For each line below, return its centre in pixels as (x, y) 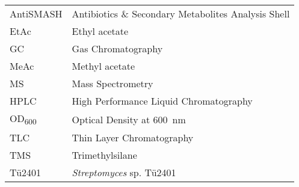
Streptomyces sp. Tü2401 (124, 173)
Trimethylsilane (104, 155)
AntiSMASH (36, 14)
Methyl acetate (103, 66)
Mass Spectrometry (113, 83)
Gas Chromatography (117, 48)
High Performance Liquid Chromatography (162, 101)
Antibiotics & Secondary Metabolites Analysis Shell (181, 14)
